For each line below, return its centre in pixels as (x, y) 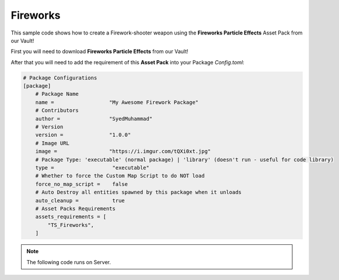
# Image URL (53, 143)
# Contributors (57, 110)
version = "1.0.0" (83, 135)
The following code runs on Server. (69, 262)
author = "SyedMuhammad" (94, 119)
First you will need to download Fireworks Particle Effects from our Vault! (99, 51)
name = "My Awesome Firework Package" (117, 102)
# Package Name (57, 94)
